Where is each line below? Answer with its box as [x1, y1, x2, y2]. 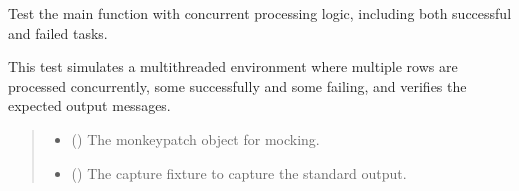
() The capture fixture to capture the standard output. [71, 162, 407, 183]
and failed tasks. [8, 22, 108, 43]
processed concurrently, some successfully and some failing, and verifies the [8, 75, 467, 96]
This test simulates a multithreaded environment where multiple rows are [8, 56, 458, 77]
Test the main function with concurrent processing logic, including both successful [8, 3, 512, 23]
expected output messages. [8, 95, 171, 116]
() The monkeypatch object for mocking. [71, 128, 320, 149]
